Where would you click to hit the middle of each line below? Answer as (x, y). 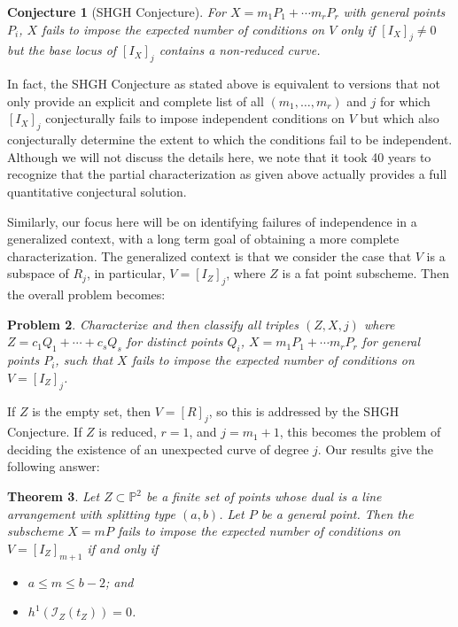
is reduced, (128, 432)
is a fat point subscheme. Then (366, 273)
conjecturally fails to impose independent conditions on (195, 118)
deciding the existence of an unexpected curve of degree (158, 449)
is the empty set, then (92, 410)
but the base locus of (62, 50)
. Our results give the (375, 449)
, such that (84, 360)
